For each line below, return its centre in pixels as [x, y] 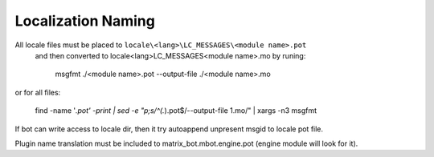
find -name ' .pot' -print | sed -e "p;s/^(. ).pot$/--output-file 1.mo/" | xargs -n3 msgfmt [176, 111]
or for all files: [38, 92]
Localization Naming [85, 21]
